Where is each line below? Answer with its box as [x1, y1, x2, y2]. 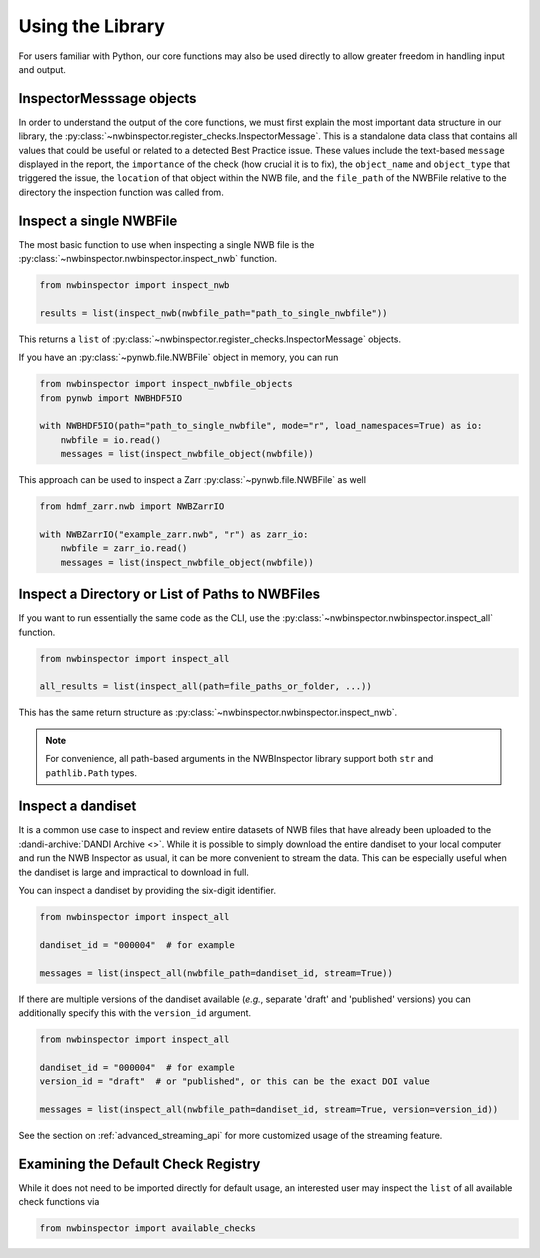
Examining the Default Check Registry [18, 1155, 261, 1172]
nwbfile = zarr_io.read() [60, 543, 188, 554]
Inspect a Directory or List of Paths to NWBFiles [18, 586, 320, 603]
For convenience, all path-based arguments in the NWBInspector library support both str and [45, 753, 434, 765]
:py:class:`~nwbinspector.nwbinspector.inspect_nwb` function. [18, 253, 278, 265]
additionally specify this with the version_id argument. [18, 1006, 252, 1019]
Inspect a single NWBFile [18, 212, 178, 229]
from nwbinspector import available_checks [39, 1223, 257, 1234]
